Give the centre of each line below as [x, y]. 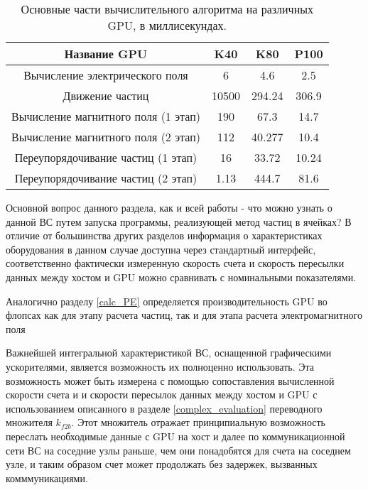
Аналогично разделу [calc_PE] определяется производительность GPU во [167, 301]
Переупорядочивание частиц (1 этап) [106, 157]
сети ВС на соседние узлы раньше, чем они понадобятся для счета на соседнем [178, 450]
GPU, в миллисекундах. [167, 25]
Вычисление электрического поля [106, 75]
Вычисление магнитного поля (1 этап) [106, 116]
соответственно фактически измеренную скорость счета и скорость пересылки [175, 263]
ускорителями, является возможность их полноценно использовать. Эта [160, 366]
